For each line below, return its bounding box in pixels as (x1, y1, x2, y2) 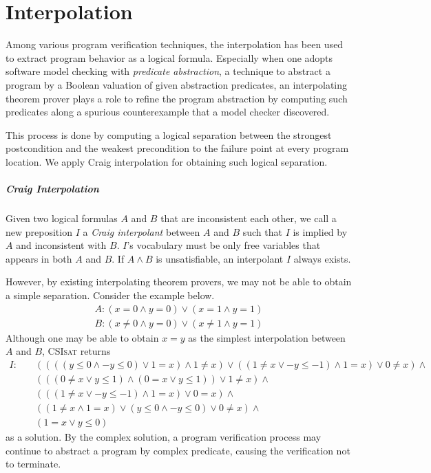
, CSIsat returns (42, 344, 111, 358)
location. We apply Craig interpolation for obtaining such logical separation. (6, 154, 328, 168)
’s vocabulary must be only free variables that (127, 238, 321, 252)
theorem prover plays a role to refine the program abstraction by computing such (6, 91, 348, 105)
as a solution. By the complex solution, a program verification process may (6, 430, 322, 443)
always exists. (293, 251, 351, 265)
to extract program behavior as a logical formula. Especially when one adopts (6, 50, 333, 65)
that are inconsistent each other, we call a (160, 211, 337, 225)
